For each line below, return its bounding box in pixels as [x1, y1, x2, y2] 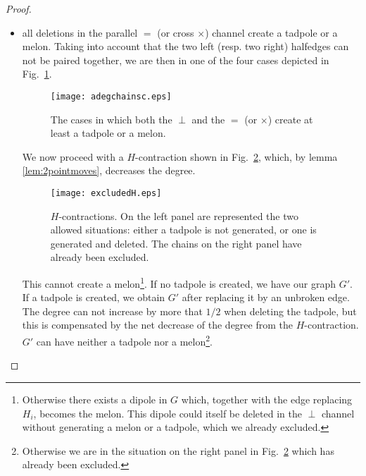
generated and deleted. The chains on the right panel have [50, 236, 302, 250]
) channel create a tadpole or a [205, 25, 338, 39]
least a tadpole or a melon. [50, 126, 166, 140]
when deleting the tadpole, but [224, 303, 357, 318]
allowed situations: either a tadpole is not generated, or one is [50, 222, 317, 237]
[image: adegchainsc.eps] [50, 91, 172, 102]
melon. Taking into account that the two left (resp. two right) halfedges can [22, 39, 349, 54]
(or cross [157, 25, 194, 39]
